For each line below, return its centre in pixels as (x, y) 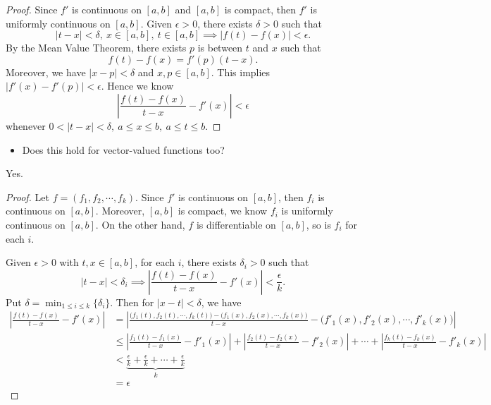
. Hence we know (137, 86)
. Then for (132, 302)
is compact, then (260, 9)
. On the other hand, (140, 224)
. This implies (241, 72)
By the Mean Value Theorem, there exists (96, 48)
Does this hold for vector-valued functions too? (123, 149)
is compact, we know (223, 211)
